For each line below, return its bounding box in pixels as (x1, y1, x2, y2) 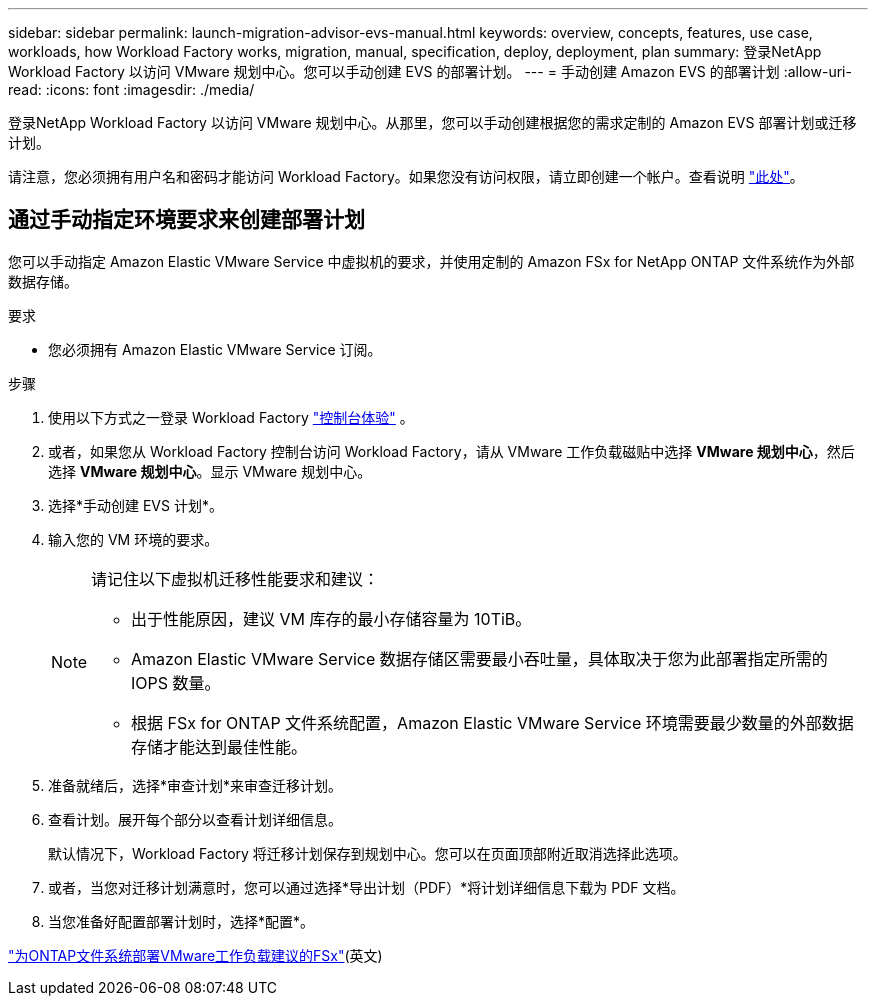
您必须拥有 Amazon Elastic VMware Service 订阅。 (48, 340, 382, 358)
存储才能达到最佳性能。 (131, 736, 308, 757)
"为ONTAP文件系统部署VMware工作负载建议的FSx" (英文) (8, 946, 383, 964)
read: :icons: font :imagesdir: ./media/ (8, 81, 255, 98)
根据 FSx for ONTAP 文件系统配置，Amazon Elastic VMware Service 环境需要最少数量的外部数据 (131, 712, 854, 733)
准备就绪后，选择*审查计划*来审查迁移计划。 (48, 776, 343, 794)
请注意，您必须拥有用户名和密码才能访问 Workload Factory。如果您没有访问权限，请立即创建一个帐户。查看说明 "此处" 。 (8, 168, 804, 185)
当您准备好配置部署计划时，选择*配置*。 (48, 912, 315, 930)
